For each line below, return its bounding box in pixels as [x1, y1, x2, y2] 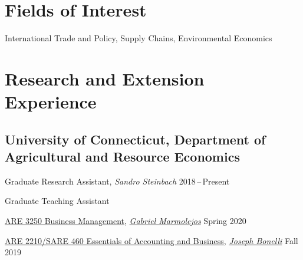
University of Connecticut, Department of [5, 130, 266, 148]
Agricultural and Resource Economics [5, 147, 240, 166]
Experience [5, 90, 97, 114]
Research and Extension [5, 66, 205, 90]
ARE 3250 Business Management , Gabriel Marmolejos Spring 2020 [5, 215, 246, 227]
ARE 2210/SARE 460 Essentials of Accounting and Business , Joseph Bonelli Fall [5, 234, 298, 246]
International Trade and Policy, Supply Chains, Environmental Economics [5, 32, 272, 44]
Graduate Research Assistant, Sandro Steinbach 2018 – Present [5, 175, 230, 187]
